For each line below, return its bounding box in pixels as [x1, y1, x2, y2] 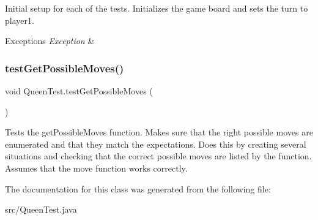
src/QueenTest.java [5, 203, 77, 216]
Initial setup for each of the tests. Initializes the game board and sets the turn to [5, 2, 308, 14]
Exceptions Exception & [5, 34, 95, 47]
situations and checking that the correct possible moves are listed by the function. [5, 150, 312, 162]
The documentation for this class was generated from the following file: [5, 182, 271, 195]
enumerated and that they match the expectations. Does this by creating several [5, 137, 306, 150]
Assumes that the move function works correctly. [5, 161, 188, 174]
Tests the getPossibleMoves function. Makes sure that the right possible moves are [5, 126, 313, 138]
